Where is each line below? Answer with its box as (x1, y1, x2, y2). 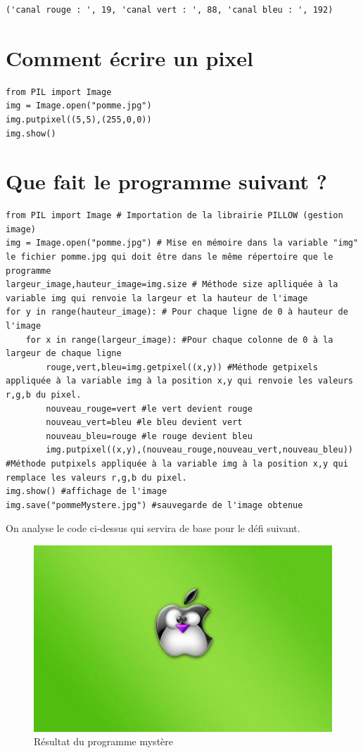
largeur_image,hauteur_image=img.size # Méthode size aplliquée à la (6, 279, 338, 290)
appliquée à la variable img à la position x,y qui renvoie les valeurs (6, 376, 353, 386)
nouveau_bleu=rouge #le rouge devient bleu (46, 431, 253, 441)
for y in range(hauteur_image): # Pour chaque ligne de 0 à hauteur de (6, 307, 348, 317)
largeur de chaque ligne (6, 348, 122, 359)
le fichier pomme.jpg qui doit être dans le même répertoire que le (6, 252, 333, 262)
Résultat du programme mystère (34, 734, 174, 749)
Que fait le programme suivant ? (6, 167, 327, 196)
